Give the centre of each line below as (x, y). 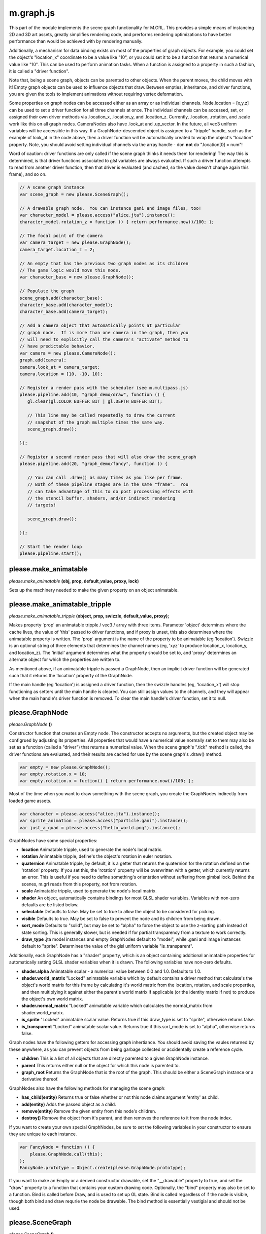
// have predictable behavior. (57, 346)
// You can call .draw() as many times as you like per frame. (105, 477)
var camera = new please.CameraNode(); (67, 353)
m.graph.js (32, 13)
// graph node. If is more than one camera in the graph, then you (104, 332)
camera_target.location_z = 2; (57, 250)
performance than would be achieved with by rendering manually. (76, 41)
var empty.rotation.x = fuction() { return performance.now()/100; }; (107, 781)
